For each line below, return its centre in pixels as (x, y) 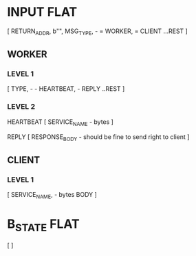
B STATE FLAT (44, 225)
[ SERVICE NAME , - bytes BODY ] (52, 195)
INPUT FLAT (42, 12)
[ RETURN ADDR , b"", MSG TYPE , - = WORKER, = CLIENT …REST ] (97, 32)
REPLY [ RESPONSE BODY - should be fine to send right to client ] (98, 137)
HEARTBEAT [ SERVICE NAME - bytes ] (60, 122)
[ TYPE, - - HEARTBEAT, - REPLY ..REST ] (66, 89)
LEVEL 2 (21, 107)
